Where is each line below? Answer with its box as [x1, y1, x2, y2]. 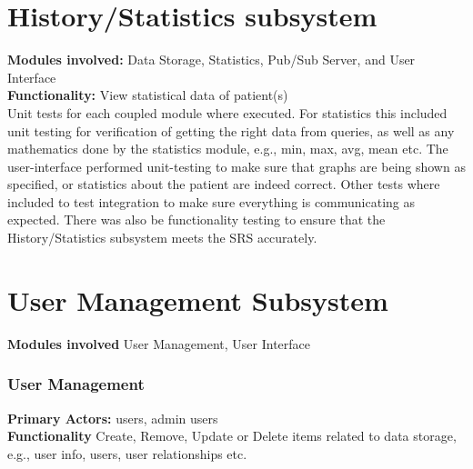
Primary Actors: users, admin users [7, 408, 218, 427]
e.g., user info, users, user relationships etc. [7, 444, 247, 463]
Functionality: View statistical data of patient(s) [7, 85, 288, 105]
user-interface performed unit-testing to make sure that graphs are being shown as [7, 156, 466, 175]
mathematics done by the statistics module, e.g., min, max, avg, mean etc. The [7, 139, 448, 158]
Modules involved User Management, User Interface [7, 334, 311, 353]
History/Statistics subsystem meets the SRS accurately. [7, 228, 317, 247]
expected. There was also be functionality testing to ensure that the [7, 210, 386, 229]
